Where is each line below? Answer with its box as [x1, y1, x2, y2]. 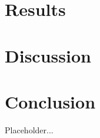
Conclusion [5, 89, 96, 113]
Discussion [5, 43, 91, 67]
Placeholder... [5, 123, 54, 136]
